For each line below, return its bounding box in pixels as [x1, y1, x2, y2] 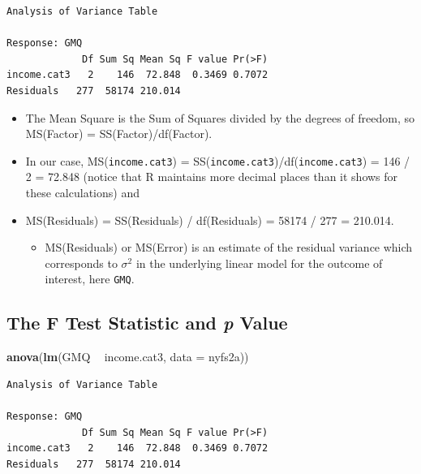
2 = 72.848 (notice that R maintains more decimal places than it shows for [25, 168, 398, 185]
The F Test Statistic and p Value [6, 310, 288, 335]
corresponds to [45, 254, 118, 271]
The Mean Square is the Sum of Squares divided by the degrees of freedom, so [25, 109, 415, 126]
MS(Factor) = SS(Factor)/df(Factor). [25, 125, 213, 142]
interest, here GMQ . [45, 270, 135, 287]
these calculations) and [25, 184, 140, 200]
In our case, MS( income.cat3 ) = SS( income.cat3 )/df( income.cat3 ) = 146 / [25, 152, 410, 169]
